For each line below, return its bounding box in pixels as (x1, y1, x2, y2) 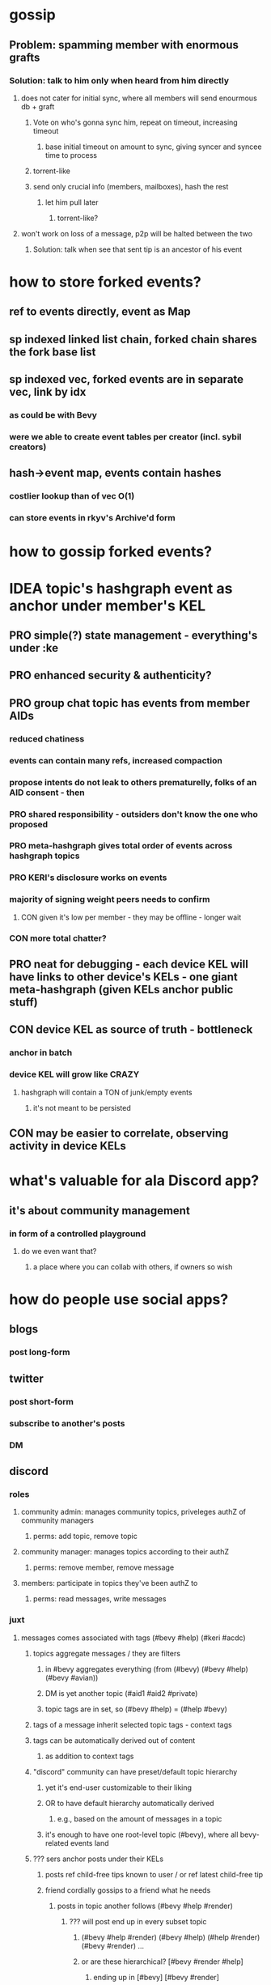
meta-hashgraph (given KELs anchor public (9, 983, 234, 997)
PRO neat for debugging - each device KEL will (9, 958, 249, 971)
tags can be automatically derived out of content (32, 1735, 196, 1745)
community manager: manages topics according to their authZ (20, 1547, 230, 1557)
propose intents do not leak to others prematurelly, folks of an (9, 776, 257, 788)
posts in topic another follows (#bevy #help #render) (57, 1901, 234, 1911)
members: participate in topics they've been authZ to (20, 1579, 198, 1588)
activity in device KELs (9, 1139, 126, 1153)
